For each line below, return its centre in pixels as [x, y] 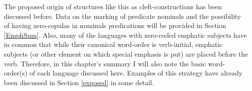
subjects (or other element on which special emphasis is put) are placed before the [126, 53]
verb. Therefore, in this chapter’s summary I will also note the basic [105, 63]
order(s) [16, 73]
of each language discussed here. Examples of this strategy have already [136, 73]
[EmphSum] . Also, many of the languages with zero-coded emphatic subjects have [126, 35]
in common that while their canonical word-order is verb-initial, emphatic [113, 44]
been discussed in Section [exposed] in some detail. [79, 82]
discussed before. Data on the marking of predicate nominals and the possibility [123, 16]
